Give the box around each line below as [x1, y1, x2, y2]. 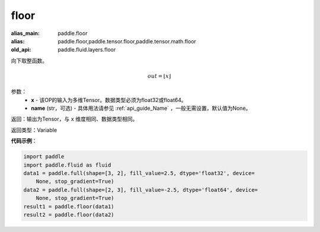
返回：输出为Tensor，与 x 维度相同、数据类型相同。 [11, 116, 138, 123]
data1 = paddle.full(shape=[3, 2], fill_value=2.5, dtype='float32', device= [23, 170, 255, 177]
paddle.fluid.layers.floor [57, 46, 116, 53]
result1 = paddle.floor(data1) [23, 203, 115, 210]
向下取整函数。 [11, 57, 47, 64]
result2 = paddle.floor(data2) [23, 211, 115, 218]
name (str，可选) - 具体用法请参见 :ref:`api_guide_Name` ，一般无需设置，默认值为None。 [31, 104, 251, 112]
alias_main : [11, 30, 40, 37]
